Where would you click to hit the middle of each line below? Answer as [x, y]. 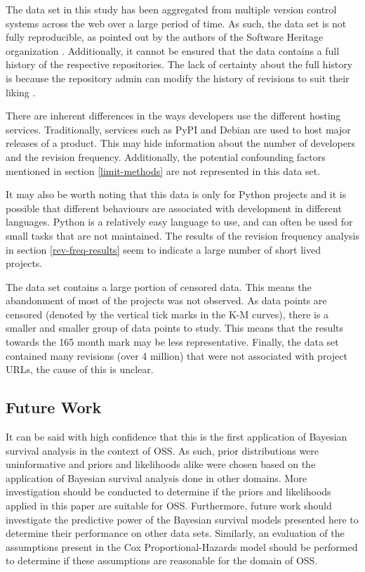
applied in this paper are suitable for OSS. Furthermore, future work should [169, 506]
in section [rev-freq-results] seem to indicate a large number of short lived [163, 249]
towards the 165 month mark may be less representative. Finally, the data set [172, 342]
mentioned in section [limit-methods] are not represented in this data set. [163, 170]
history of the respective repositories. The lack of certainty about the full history [179, 64]
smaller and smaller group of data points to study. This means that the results [175, 328]
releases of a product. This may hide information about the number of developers [180, 143]
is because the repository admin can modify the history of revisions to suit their [178, 78]
